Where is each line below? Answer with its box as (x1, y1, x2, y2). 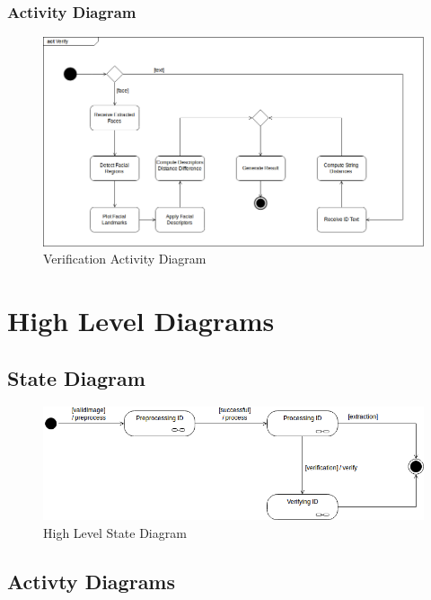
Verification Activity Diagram (43, 249, 207, 268)
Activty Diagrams (7, 567, 176, 595)
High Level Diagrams (7, 302, 275, 339)
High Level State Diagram (43, 524, 187, 542)
